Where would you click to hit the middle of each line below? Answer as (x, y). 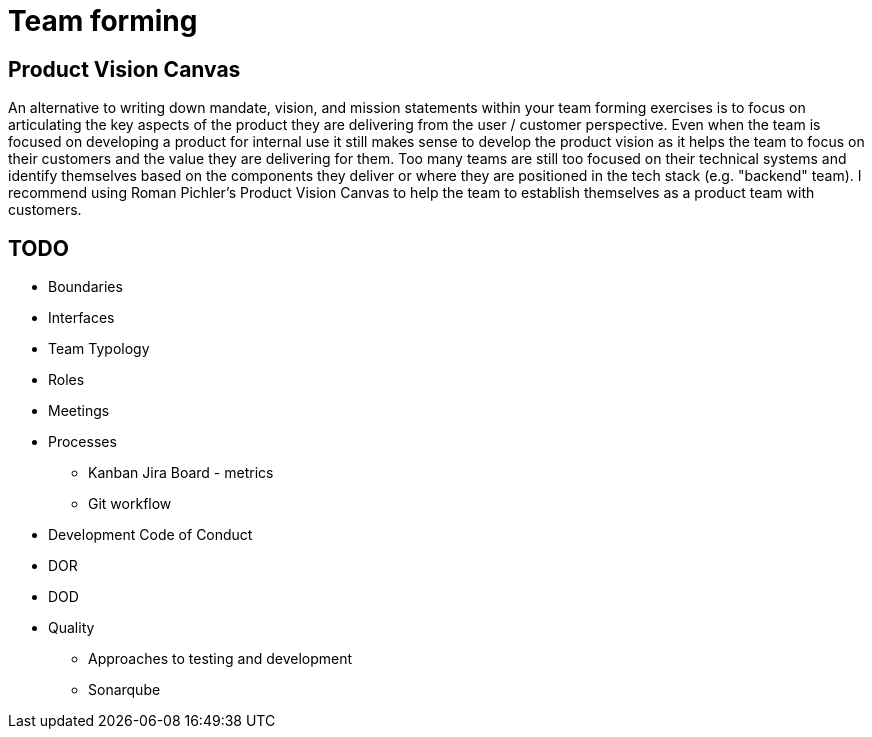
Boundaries (85, 287)
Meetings (79, 411)
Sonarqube (124, 690)
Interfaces (81, 318)
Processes (82, 442)
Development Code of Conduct (150, 535)
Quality (71, 628)
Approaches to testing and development (220, 659)
